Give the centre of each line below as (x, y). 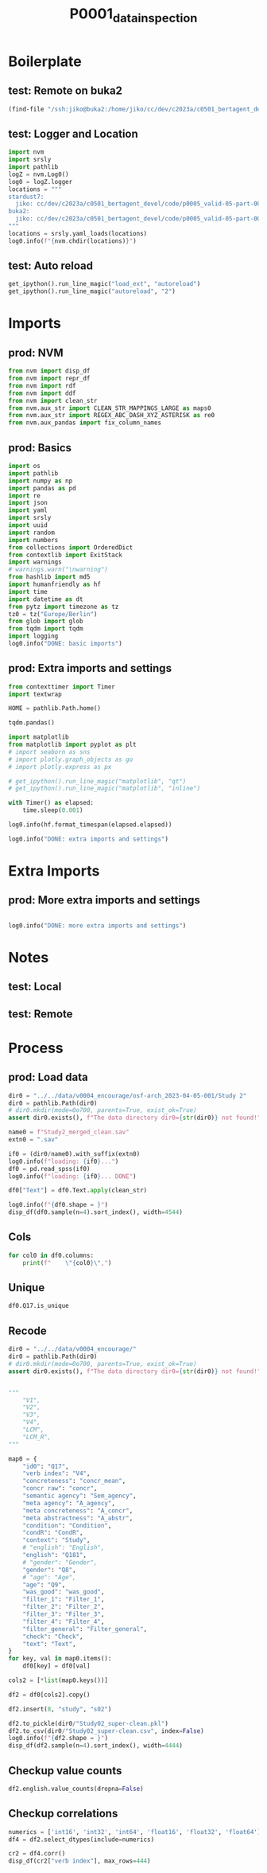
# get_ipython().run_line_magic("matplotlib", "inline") (104, 789)
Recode (28, 1331)
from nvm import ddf (43, 393)
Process (36, 1048)
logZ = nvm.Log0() (39, 174)
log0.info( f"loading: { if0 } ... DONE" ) (72, 1176)
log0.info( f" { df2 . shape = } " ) (58, 1738)
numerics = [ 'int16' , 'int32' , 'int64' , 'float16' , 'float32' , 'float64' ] (135, 1832)
